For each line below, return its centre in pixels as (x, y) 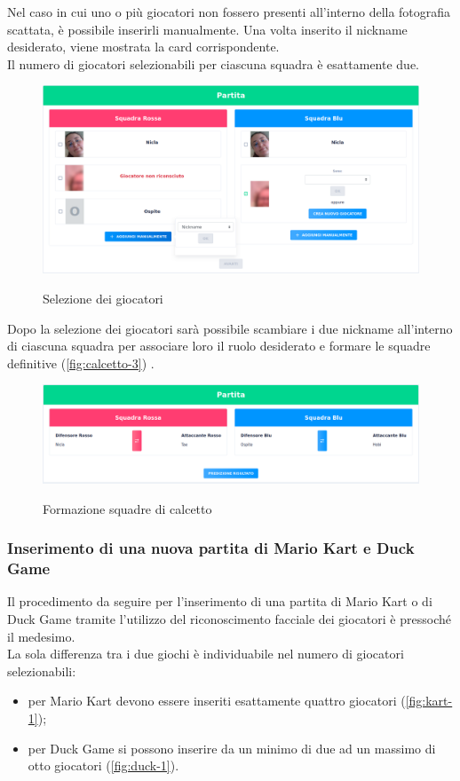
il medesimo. (41, 636)
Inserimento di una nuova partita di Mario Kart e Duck (211, 548)
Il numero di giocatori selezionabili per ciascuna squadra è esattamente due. (214, 63)
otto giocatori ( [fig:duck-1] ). (103, 765)
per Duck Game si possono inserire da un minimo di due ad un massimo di (232, 748)
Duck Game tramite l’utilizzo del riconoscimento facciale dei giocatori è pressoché (229, 619)
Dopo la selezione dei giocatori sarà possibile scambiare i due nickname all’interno (230, 328)
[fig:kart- (429, 701)
